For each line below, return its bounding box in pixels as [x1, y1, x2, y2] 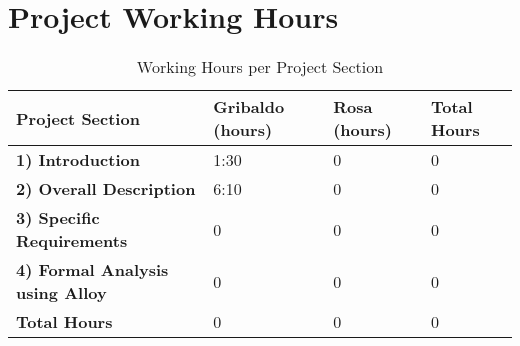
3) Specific [16, 206, 100, 230]
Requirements [16, 229, 128, 253]
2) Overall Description [16, 177, 196, 201]
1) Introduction [16, 148, 140, 172]
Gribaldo [213, 95, 285, 119]
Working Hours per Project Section [136, 55, 384, 79]
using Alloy [16, 281, 107, 305]
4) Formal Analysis [16, 258, 169, 282]
